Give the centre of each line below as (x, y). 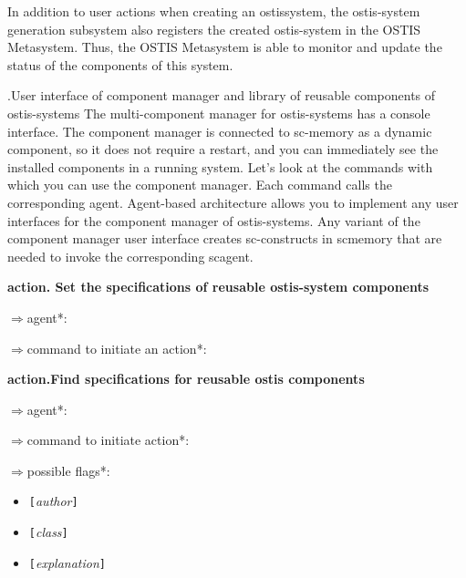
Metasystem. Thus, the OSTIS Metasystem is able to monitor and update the (225, 47)
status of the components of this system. (120, 64)
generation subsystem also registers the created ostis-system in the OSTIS (214, 29)
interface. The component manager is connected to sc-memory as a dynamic (220, 131)
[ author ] (53, 501)
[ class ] (48, 532)
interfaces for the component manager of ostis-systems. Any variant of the (214, 220)
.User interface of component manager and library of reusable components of (222, 95)
